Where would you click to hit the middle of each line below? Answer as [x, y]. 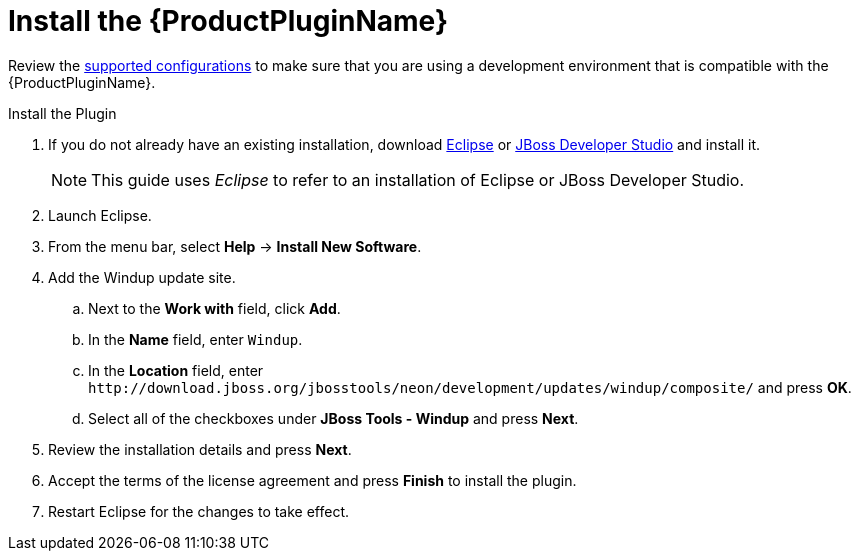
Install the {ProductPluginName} [228, 21]
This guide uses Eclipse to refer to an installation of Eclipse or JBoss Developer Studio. [418, 179]
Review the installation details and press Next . [200, 449]
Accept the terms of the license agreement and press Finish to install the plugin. [312, 480]
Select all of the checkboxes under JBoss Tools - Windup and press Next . [333, 418]
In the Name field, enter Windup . [195, 339]
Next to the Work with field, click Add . [214, 308]
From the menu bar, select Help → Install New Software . [235, 246]
